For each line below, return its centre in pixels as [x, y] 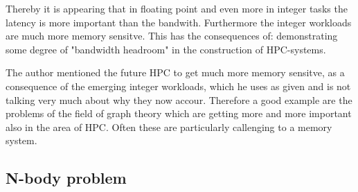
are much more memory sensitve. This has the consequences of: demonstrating [172, 36]
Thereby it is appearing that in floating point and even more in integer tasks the [177, 8]
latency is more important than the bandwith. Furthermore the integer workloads [179, 22]
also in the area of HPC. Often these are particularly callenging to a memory [169, 126]
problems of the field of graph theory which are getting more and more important [179, 113]
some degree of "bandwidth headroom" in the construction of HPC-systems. [166, 49]
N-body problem [66, 178]
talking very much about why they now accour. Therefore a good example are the [179, 99]
